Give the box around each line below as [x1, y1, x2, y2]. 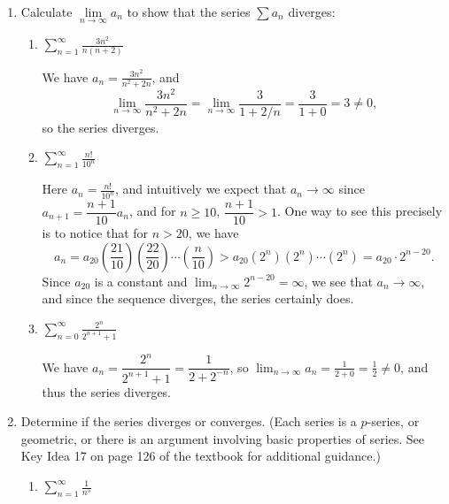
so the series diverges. [42, 118, 159, 136]
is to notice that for [42, 224, 149, 242]
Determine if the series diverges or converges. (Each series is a [20, 412, 357, 431]
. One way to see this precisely [276, 202, 443, 220]
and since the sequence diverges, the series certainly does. [42, 289, 354, 308]
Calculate [20, 3, 73, 20]
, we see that [304, 271, 373, 290]
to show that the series [127, 3, 251, 20]
